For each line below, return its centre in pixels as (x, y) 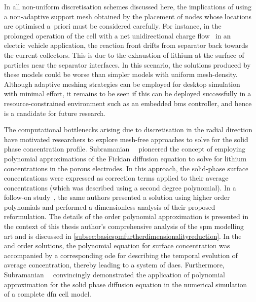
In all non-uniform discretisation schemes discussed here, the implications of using (128, 6)
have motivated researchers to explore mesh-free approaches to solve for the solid (126, 139)
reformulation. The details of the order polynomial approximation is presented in (126, 216)
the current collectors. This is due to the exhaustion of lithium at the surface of (124, 55)
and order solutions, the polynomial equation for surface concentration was (117, 245)
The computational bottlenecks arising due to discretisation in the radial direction (128, 130)
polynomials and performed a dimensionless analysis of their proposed (110, 207)
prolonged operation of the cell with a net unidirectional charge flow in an (117, 35)
